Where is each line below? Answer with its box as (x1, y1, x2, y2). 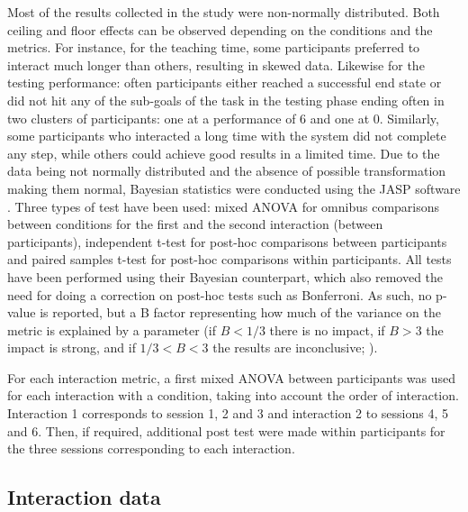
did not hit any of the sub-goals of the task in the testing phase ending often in (7, 90, 445, 109)
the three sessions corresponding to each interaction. (7, 439, 295, 458)
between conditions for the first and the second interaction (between (7, 215, 383, 233)
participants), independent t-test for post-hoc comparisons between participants (7, 232, 447, 251)
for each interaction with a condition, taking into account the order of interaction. (7, 386, 459, 405)
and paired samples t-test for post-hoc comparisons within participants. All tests (7, 250, 452, 269)
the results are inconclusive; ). (212, 338, 378, 357)
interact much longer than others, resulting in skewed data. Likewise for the (7, 55, 425, 74)
